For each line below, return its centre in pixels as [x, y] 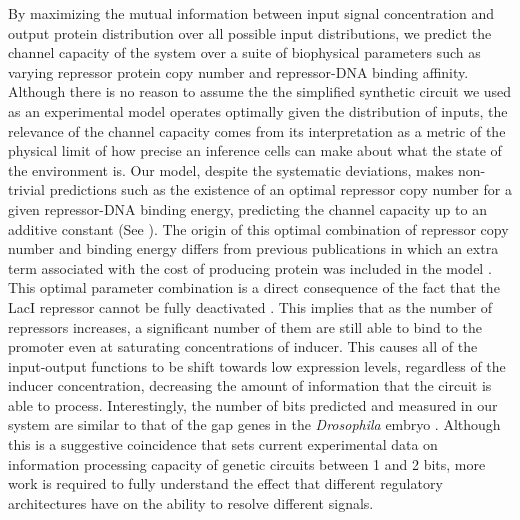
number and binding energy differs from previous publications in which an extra [253, 248]
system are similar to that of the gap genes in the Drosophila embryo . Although [254, 424]
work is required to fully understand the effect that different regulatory [225, 483]
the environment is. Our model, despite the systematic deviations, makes [231, 169]
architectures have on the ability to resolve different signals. [191, 502]
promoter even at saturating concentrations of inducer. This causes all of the [243, 346]
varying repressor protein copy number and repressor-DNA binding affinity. [238, 71]
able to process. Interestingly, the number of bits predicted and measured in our [253, 404]
